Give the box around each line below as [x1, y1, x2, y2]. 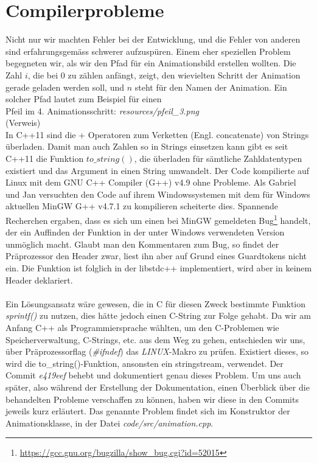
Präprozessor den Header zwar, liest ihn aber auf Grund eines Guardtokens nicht [5, 249, 307, 262]
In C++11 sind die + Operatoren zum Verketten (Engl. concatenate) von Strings [5, 128, 309, 141]
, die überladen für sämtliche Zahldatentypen [134, 152, 302, 165]
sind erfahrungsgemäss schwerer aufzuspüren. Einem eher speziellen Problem [5, 44, 291, 57]
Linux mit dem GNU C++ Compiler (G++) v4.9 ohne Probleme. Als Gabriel [5, 176, 296, 189]
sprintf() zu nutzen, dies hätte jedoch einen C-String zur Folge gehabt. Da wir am [5, 309, 311, 322]
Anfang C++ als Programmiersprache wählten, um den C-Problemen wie [5, 321, 279, 334]
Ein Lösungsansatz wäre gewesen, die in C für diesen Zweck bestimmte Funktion [5, 297, 306, 310]
